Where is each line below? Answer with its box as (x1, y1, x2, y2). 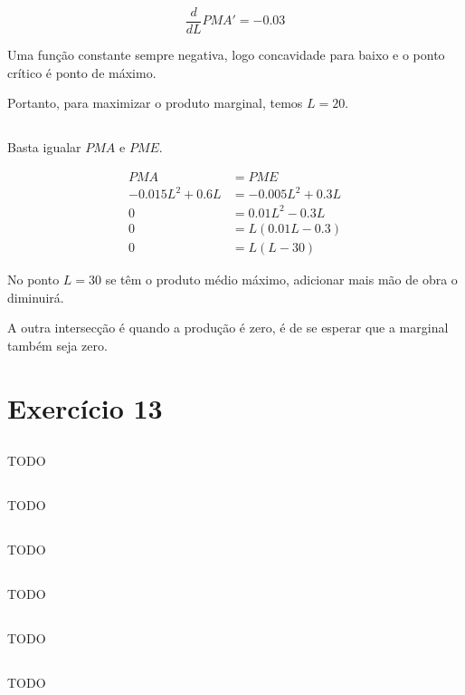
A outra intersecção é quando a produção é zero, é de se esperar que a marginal (7, 318, 449, 337)
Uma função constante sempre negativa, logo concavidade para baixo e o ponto (7, 45, 445, 64)
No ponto (7, 269, 60, 288)
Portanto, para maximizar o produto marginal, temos (7, 93, 303, 112)
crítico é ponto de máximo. (7, 63, 157, 82)
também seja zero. (7, 335, 108, 354)
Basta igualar (7, 138, 81, 157)
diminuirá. (7, 287, 64, 306)
